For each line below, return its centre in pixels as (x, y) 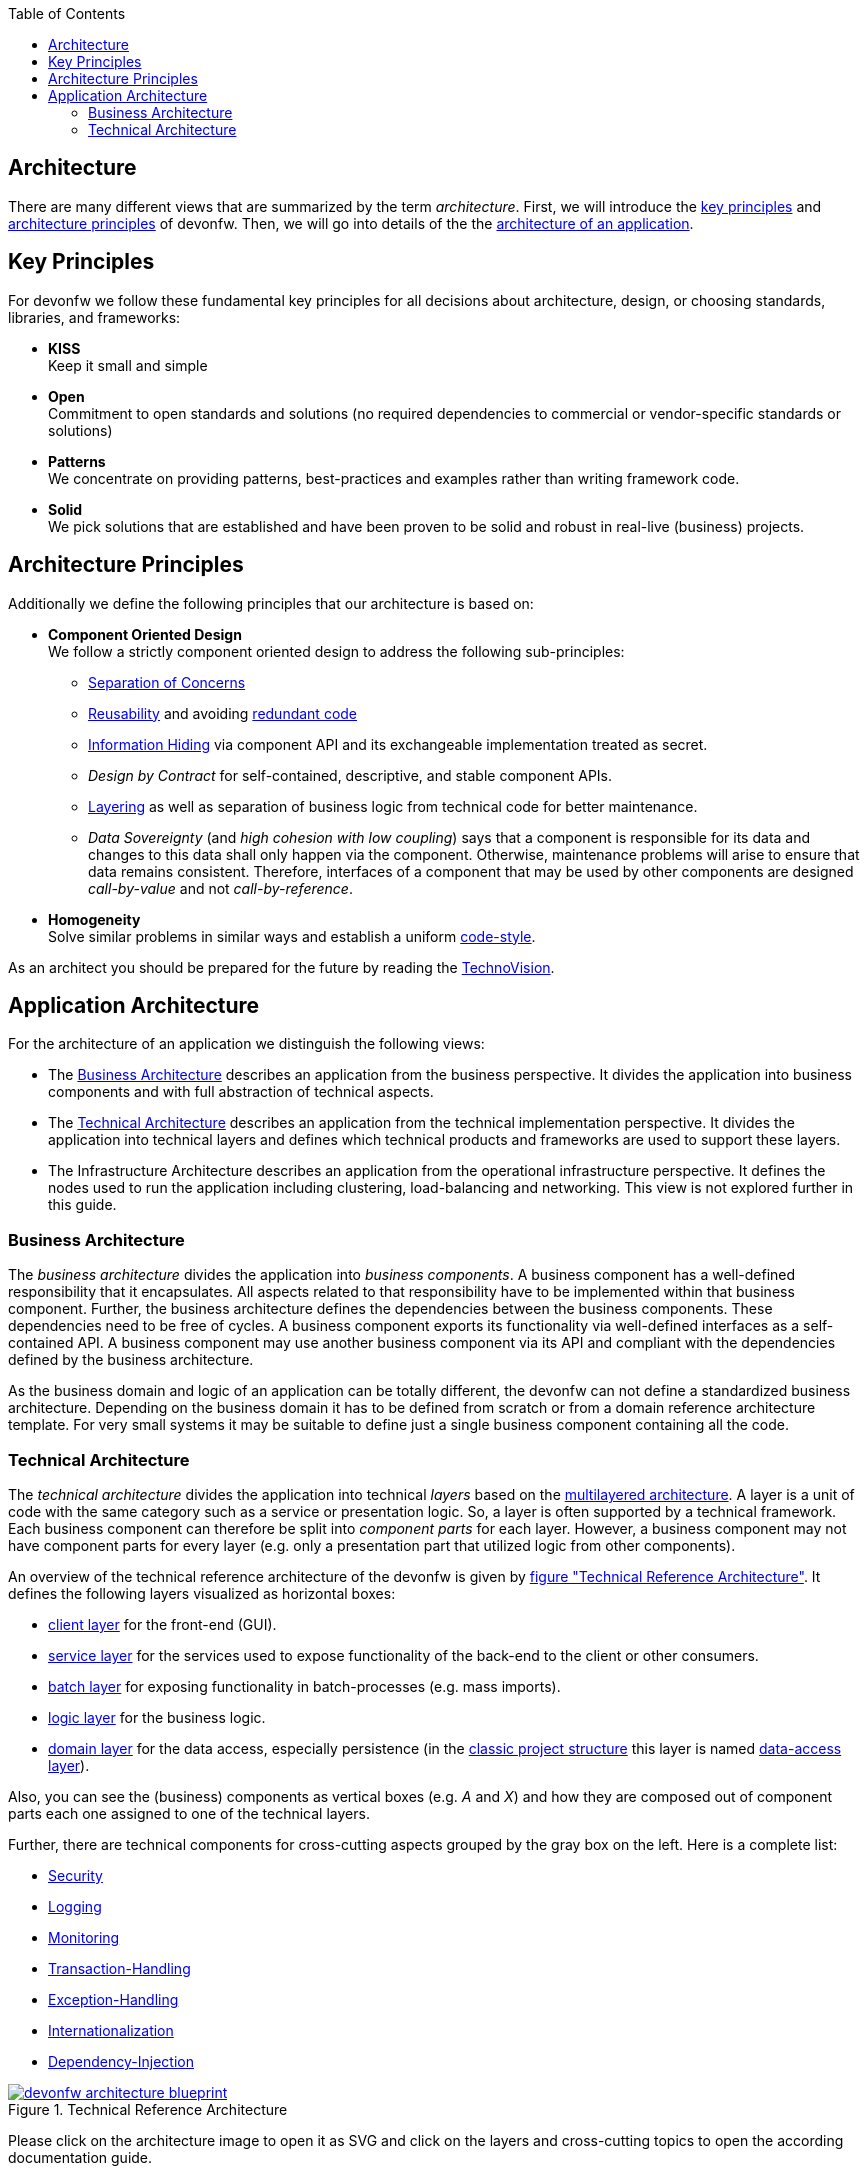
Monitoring (84, 1937)
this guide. (82, 1205)
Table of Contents (67, 13)
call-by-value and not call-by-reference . (220, 888)
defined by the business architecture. (131, 1360)
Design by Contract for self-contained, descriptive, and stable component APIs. (350, 775)
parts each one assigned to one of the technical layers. (189, 1813)
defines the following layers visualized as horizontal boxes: (202, 1593)
